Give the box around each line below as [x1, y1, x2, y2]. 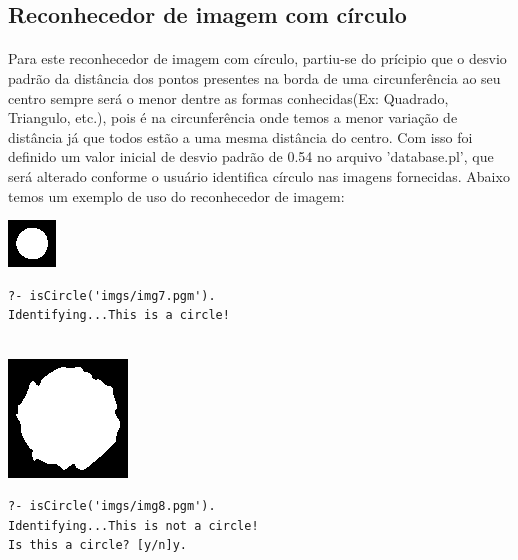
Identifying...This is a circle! [8, 308, 230, 323]
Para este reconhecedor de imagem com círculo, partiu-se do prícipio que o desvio [8, 48, 507, 69]
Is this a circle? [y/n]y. [8, 538, 187, 553]
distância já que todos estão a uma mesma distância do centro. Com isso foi [8, 126, 473, 147]
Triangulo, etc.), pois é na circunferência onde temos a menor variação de [8, 107, 458, 128]
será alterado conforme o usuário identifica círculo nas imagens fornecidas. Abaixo [8, 165, 510, 186]
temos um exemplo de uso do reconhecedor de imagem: [8, 185, 345, 206]
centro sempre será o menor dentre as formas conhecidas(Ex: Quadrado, [8, 87, 449, 108]
